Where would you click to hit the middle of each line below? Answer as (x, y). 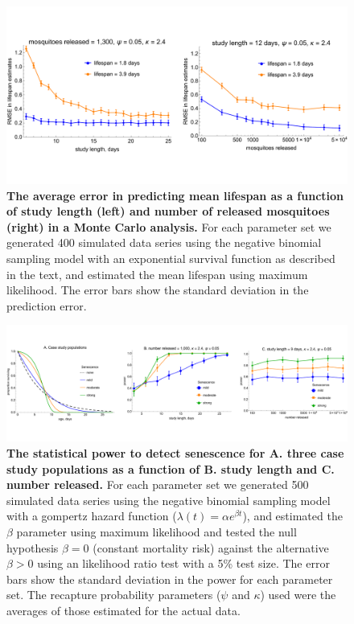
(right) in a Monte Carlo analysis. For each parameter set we (169, 226)
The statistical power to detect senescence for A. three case (175, 452)
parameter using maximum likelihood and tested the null (156, 531)
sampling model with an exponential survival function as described (171, 259)
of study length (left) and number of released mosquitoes (168, 211)
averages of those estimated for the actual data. (123, 610)
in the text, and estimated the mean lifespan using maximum (157, 274)
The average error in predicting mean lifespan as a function (175, 195)
